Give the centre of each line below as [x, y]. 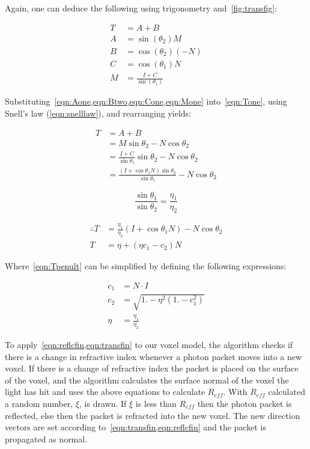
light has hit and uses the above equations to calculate [105, 392]
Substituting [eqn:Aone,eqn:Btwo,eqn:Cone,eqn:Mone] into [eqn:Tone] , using [146, 101]
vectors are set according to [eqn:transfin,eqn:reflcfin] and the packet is [135, 427]
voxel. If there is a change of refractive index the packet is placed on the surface [152, 368]
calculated [287, 392]
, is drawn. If [103, 403]
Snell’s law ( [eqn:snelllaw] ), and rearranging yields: [98, 113]
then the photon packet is [245, 403]
